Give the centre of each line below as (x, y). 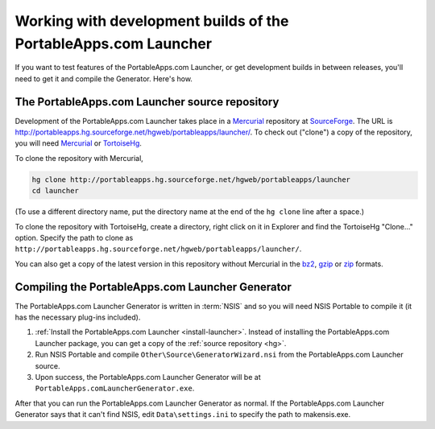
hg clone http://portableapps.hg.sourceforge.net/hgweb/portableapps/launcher (191, 179)
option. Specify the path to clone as (74, 237)
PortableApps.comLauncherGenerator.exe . (115, 388)
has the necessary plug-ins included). (78, 317)
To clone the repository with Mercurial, (79, 158)
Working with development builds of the (152, 21)
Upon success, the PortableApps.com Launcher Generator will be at (148, 377)
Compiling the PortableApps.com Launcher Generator (153, 287)
